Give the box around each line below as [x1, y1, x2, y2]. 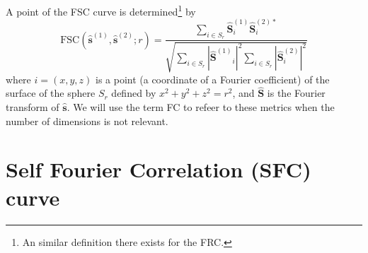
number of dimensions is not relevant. [6, 113, 168, 128]
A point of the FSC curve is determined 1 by [6, 2, 196, 18]
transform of [6, 100, 59, 114]
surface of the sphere [6, 86, 96, 100]
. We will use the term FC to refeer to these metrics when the [67, 100, 335, 114]
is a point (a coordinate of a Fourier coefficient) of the [95, 71, 330, 86]
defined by [111, 86, 156, 100]
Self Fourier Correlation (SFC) [6, 155, 311, 184]
